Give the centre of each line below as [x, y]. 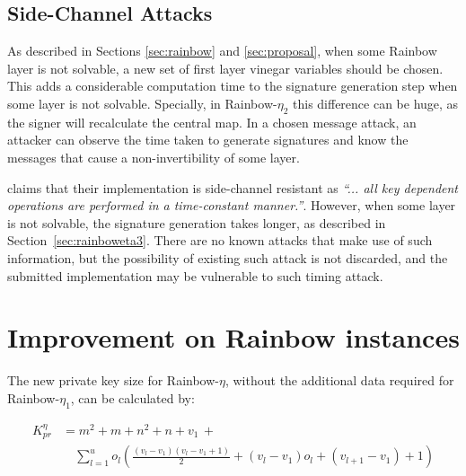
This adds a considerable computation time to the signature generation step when [233, 86]
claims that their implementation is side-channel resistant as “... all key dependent [233, 187]
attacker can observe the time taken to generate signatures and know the [208, 140]
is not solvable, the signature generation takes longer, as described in [197, 222]
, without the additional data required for [339, 380]
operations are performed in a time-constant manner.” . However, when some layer [232, 205]
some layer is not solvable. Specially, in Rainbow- [142, 103]
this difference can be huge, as [376, 103]
